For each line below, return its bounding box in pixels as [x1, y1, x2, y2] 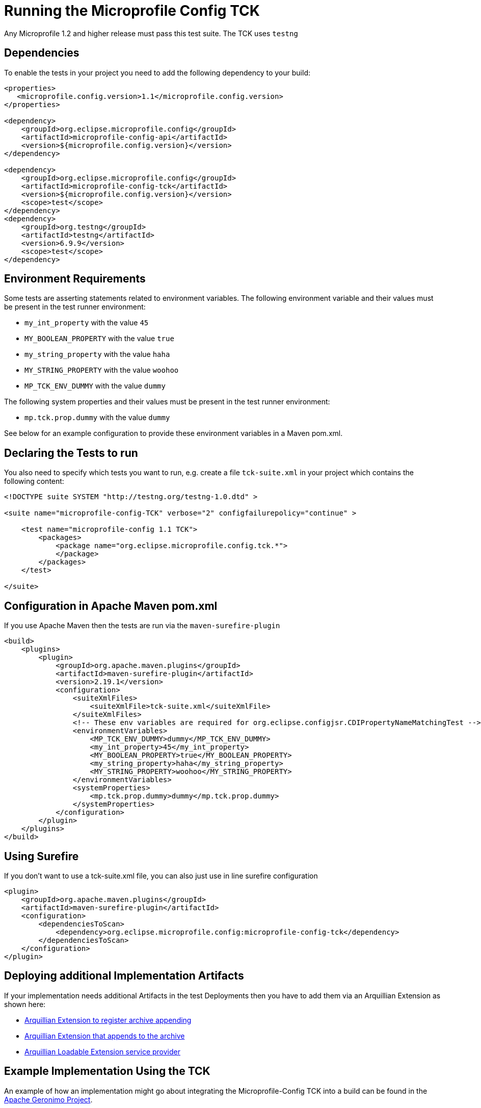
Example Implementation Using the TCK [4, 1065, 210, 1078]
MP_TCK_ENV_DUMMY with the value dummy [24, 381, 166, 391]
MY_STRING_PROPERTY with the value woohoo [24, 366, 179, 375]
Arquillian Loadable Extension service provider [24, 1047, 180, 1056]
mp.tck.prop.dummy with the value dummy [24, 413, 170, 422]
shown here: [4, 999, 46, 1009]
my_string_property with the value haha [24, 350, 170, 359]
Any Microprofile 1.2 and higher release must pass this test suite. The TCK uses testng [4, 29, 298, 38]
